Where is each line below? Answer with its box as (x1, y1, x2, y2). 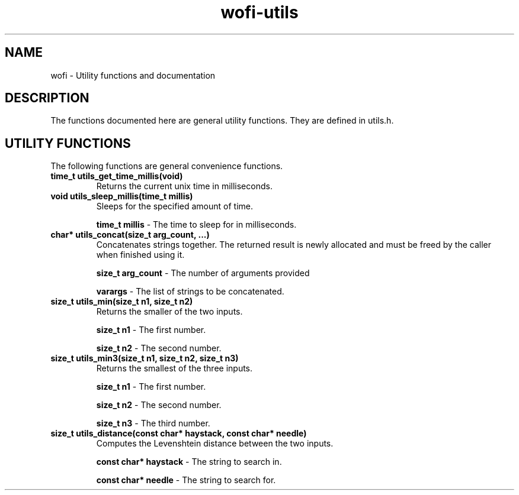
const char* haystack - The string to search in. (96, 457, 282, 467)
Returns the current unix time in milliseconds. (96, 181, 273, 192)
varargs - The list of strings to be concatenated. (96, 286, 284, 297)
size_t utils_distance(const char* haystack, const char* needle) (50, 428, 307, 439)
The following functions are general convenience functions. (50, 161, 283, 172)
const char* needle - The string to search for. (96, 475, 276, 486)
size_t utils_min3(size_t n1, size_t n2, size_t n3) (50, 353, 239, 364)
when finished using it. (96, 250, 185, 260)
